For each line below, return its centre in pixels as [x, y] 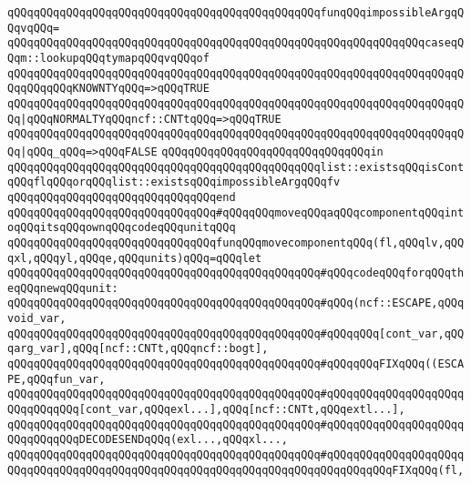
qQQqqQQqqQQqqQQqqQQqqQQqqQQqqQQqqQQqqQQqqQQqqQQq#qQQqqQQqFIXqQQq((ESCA [236, 364]
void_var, [37, 319]
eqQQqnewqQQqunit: [63, 288]
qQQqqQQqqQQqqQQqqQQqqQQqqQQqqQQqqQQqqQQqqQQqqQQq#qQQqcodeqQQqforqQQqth [236, 273]
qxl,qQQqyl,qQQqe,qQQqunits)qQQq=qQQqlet [135, 258]
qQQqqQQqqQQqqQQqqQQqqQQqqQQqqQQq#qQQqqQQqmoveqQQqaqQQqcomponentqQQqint [236, 212]
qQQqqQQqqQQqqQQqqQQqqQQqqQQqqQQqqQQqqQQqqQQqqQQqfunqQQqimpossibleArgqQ [236, 13]
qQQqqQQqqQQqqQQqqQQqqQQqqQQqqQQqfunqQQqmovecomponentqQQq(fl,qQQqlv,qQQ [236, 242]
